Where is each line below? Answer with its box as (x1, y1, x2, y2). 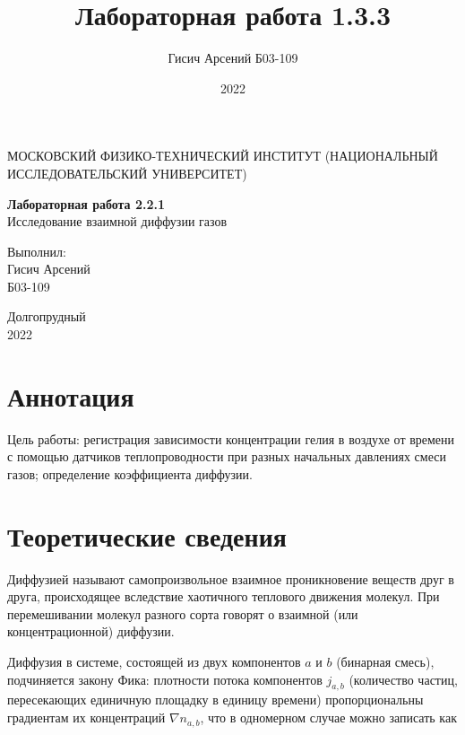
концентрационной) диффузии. (7, 622, 175, 641)
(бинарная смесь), (336, 652, 435, 671)
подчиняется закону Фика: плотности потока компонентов (7, 669, 323, 688)
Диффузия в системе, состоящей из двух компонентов (7, 652, 301, 671)
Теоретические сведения (7, 517, 287, 554)
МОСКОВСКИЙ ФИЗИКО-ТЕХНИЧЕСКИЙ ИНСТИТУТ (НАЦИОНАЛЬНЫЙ (7, 146, 438, 165)
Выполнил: (7, 241, 66, 260)
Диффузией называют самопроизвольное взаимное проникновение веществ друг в (7, 569, 454, 588)
